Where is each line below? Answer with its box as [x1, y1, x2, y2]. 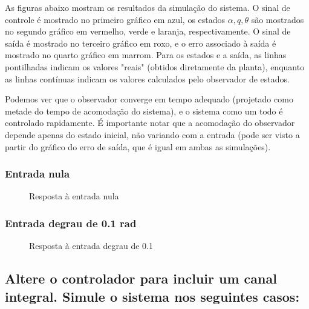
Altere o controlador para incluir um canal [5, 269, 277, 288]
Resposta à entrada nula [29, 190, 119, 202]
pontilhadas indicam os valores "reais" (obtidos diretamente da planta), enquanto [5, 60, 305, 73]
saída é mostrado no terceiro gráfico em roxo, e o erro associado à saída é [5, 36, 276, 49]
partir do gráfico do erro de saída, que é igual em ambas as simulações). [5, 140, 271, 153]
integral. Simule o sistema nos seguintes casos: [5, 287, 300, 305]
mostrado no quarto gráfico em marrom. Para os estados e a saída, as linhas [5, 48, 287, 61]
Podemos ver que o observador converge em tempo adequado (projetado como [5, 93, 293, 105]
